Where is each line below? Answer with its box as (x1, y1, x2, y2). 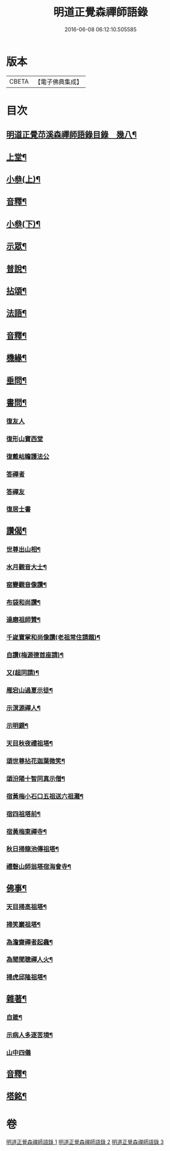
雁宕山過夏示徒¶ (6, 686, 53, 695)
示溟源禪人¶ (6, 704, 41, 713)
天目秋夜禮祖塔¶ (6, 739, 53, 747)
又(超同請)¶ (6, 669, 40, 677)
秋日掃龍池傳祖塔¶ (6, 845, 59, 853)
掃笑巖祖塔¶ (6, 920, 41, 928)
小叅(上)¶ (6, 174, 41, 185)
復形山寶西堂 (6, 434, 44, 443)
